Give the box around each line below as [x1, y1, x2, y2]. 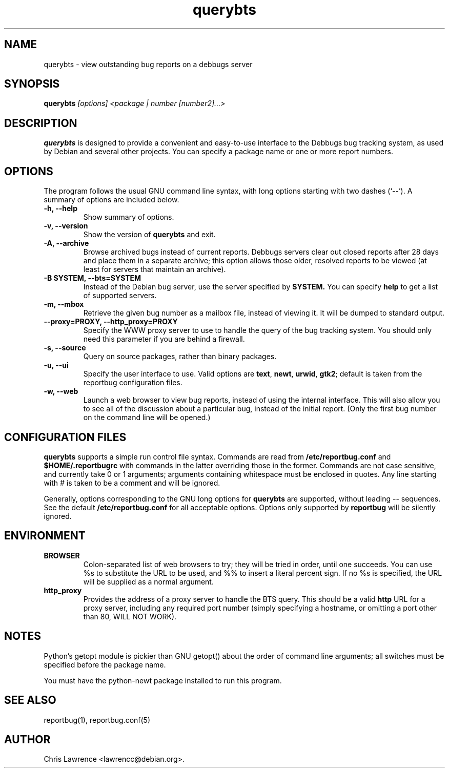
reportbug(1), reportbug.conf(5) [44, 715, 151, 724]
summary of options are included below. [44, 195, 179, 204]
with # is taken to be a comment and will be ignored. [44, 478, 220, 487]
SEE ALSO [4, 694, 56, 707]
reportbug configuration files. [83, 378, 182, 387]
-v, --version [44, 221, 88, 231]
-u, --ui [44, 361, 69, 370]
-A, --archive [44, 239, 89, 248]
